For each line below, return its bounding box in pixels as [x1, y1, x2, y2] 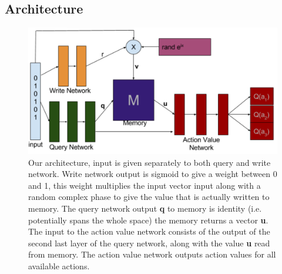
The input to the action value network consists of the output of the [28, 225, 270, 238]
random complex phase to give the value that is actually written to [28, 191, 270, 203]
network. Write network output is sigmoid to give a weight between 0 [28, 168, 277, 180]
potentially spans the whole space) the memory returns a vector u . [28, 213, 268, 226]
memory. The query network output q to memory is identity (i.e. [28, 202, 262, 215]
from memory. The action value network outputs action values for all [28, 248, 276, 260]
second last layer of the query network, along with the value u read [28, 236, 270, 249]
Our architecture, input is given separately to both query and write [28, 156, 271, 168]
